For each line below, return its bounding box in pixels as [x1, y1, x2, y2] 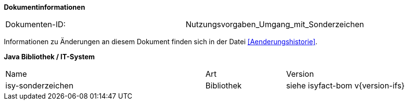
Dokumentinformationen [4, 3, 85, 11]
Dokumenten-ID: [5, 19, 66, 29]
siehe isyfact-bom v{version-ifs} [286, 81, 405, 90]
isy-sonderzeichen [5, 81, 73, 90]
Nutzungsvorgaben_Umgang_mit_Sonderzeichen [185, 19, 364, 29]
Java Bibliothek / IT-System [4, 52, 95, 61]
